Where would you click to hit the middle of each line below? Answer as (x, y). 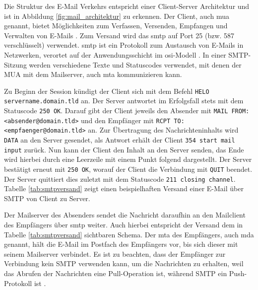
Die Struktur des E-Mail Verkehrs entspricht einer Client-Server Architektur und (127, 6)
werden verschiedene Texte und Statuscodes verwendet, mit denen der (135, 64)
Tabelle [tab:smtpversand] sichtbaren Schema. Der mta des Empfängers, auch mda (129, 234)
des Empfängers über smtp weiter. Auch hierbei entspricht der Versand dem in (124, 225)
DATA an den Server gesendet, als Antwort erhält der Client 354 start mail (120, 140)
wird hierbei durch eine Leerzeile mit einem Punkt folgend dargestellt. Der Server (128, 159)
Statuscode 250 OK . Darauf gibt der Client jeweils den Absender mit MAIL (116, 110)
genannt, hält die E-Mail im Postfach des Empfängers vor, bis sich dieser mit (121, 244)
